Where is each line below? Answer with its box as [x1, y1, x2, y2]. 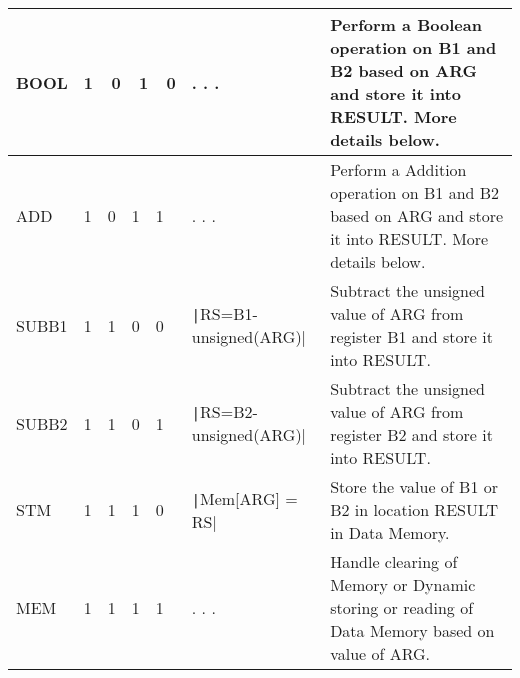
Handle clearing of [330, 550, 458, 573]
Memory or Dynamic [330, 573, 476, 596]
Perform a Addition [330, 158, 467, 181]
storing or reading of [330, 596, 474, 619]
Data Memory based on [330, 619, 495, 642]
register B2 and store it [330, 423, 493, 446]
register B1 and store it [330, 325, 493, 348]
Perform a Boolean [330, 13, 482, 36]
